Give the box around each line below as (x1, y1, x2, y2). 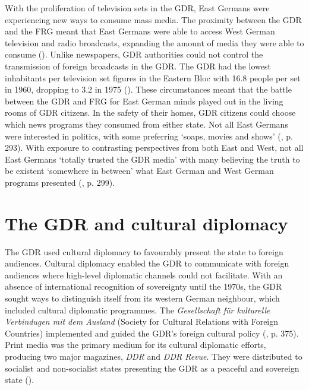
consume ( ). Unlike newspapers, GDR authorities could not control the (5, 48, 263, 61)
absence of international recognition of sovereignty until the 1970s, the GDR (5, 280, 282, 293)
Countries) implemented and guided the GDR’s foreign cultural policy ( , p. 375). (5, 326, 299, 339)
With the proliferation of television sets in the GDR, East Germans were (5, 2, 270, 14)
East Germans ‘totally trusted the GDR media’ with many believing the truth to (5, 153, 300, 165)
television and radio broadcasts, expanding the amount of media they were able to (5, 36, 304, 49)
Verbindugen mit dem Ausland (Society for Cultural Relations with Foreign (5, 315, 279, 328)
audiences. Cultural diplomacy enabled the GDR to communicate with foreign (5, 257, 289, 269)
